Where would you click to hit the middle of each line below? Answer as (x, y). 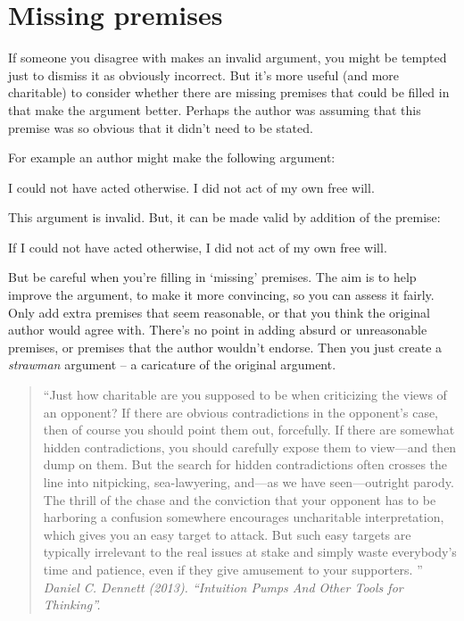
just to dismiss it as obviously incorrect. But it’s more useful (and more (204, 75)
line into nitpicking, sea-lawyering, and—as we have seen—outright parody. (249, 482)
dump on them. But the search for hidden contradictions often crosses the (245, 464)
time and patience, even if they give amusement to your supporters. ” (233, 569)
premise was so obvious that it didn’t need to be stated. (161, 127)
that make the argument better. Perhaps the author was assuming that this (215, 109)
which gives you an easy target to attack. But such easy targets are (227, 534)
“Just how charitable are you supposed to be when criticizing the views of (245, 395)
